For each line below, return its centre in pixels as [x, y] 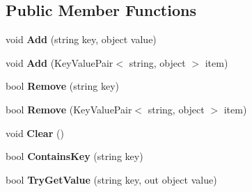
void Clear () [35, 133]
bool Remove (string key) [62, 86]
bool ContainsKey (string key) [74, 156]
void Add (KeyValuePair [60, 62]
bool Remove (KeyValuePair [69, 109]
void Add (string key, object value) [81, 39]
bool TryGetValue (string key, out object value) [111, 179]
